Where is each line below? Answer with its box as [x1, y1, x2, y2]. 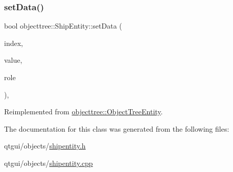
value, [4, 55, 22, 65]
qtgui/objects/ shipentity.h [4, 140, 86, 151]
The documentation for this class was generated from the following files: [4, 123, 229, 134]
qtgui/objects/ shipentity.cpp [4, 157, 93, 168]
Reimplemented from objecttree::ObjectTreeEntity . [4, 106, 163, 117]
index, [4, 37, 23, 48]
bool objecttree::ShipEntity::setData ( [4, 20, 122, 31]
